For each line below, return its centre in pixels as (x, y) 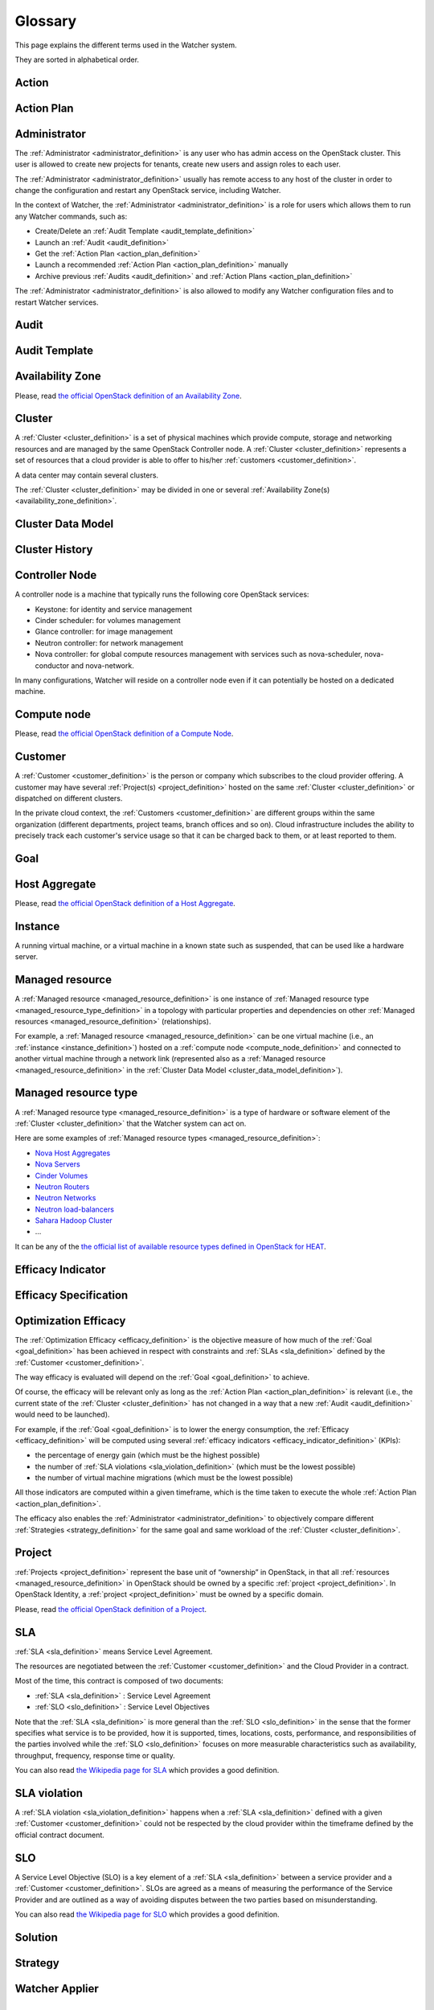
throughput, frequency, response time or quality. (95, 1755)
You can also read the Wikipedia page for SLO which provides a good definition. (147, 1914)
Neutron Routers (62, 1187)
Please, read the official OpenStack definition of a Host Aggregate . (125, 904)
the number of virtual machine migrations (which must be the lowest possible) (164, 1478)
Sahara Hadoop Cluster (74, 1220)
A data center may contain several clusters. (87, 475)
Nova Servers (57, 1164)
